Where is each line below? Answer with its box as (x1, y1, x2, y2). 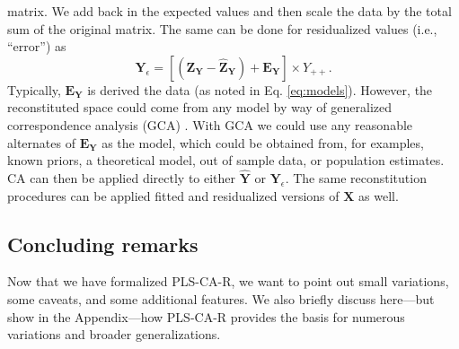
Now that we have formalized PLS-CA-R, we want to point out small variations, (7, 272, 449, 291)
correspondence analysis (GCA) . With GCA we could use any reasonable (7, 115, 413, 134)
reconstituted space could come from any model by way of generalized (7, 98, 393, 117)
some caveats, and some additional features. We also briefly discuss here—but (7, 289, 435, 308)
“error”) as (7, 37, 66, 56)
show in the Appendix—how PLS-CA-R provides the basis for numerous (7, 307, 405, 326)
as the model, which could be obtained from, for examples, (102, 133, 424, 152)
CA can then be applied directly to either (7, 168, 236, 187)
